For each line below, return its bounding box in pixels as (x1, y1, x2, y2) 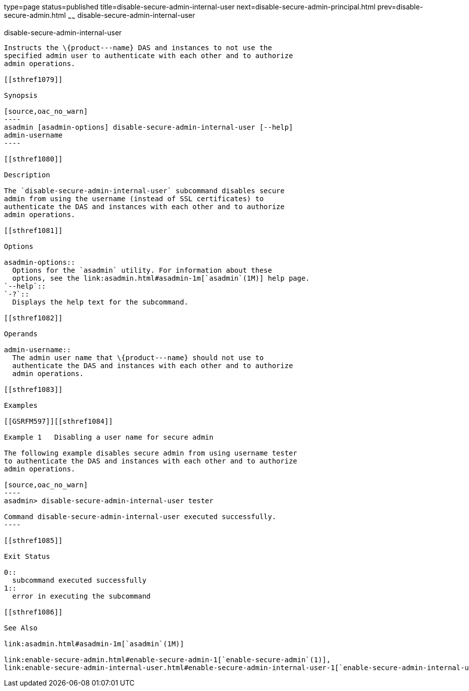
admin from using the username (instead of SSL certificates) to (4, 194, 264, 203)
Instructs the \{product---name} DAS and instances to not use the (4, 43, 272, 52)
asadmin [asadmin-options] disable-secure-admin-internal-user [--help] (4, 123, 293, 131)
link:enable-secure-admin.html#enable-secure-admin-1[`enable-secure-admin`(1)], (4, 655, 331, 664)
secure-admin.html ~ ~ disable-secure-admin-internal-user (4, 11, 195, 21)
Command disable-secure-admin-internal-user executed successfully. (4, 512, 276, 521)
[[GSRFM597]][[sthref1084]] (4, 417, 113, 425)
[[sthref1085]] (4, 536, 63, 544)
